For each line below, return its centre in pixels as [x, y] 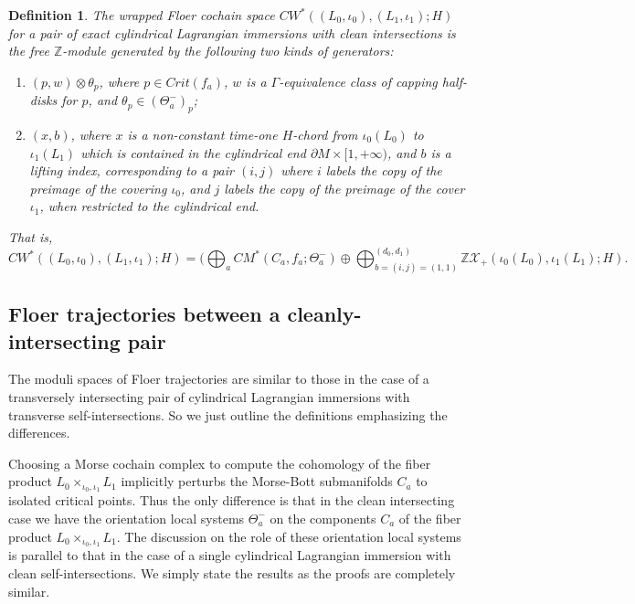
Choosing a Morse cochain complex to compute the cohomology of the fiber [220, 463]
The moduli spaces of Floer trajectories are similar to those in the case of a [219, 379]
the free [29, 51]
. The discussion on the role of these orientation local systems [289, 536]
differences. [39, 433]
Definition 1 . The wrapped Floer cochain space [142, 15]
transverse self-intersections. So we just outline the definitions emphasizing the [228, 414]
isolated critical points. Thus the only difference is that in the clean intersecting [232, 500]
